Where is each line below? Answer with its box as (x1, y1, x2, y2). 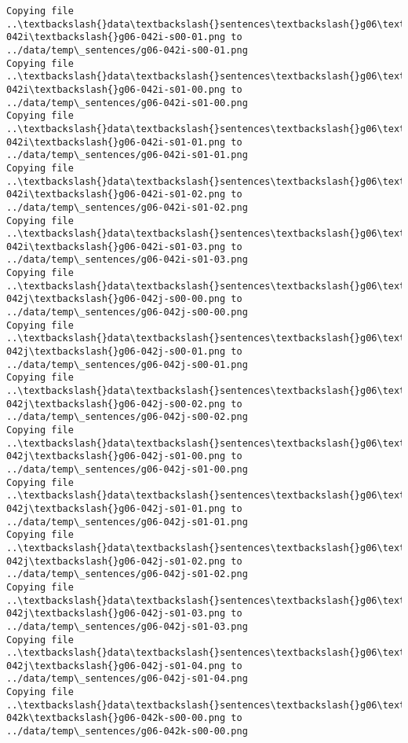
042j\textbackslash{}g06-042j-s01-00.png (6, 451, 226, 462)
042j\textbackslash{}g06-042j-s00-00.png (6, 293, 226, 305)
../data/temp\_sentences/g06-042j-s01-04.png (6, 673, 248, 685)
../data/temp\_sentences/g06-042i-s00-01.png (6, 44, 248, 56)
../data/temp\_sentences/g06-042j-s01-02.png (6, 568, 248, 580)
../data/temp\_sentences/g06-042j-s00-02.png (6, 411, 248, 423)
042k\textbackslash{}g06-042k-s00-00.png (6, 712, 226, 724)
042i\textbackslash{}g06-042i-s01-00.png (6, 83, 226, 95)
